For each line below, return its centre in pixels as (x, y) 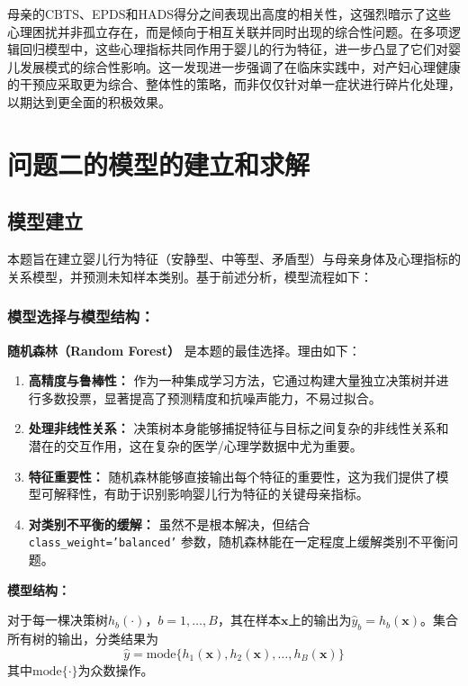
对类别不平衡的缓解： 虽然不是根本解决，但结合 (169, 524)
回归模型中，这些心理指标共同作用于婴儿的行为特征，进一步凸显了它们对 (234, 49)
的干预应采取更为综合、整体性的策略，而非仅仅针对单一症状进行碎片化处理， (234, 84)
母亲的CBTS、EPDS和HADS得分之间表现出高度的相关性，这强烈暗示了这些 (229, 14)
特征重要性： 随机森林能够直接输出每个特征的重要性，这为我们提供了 (232, 476)
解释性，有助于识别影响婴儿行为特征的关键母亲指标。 (211, 494)
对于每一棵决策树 (58, 620)
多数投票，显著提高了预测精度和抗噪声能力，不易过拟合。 (211, 397)
